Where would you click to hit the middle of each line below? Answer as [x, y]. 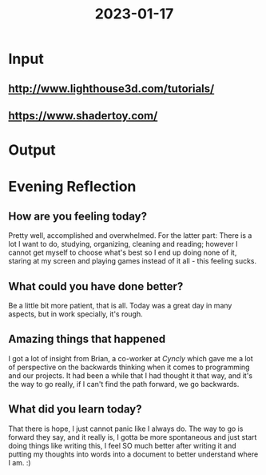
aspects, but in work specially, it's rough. [76, 314]
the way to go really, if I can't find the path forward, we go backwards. [124, 384]
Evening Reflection [72, 187]
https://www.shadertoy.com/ [83, 116]
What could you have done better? [96, 286]
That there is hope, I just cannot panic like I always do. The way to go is [126, 429]
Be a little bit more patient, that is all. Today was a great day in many [120, 305]
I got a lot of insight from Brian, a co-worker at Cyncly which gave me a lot [131, 358]
